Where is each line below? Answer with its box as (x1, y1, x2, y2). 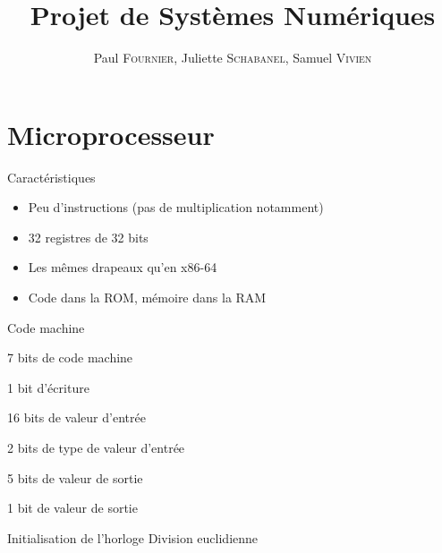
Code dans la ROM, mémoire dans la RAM (28, 288, 267, 307)
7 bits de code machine (7, 348, 133, 367)
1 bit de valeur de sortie (7, 498, 138, 517)
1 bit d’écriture (7, 378, 89, 396)
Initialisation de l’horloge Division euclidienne (7, 528, 259, 547)
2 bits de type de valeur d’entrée (7, 438, 185, 456)
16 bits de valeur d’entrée (7, 408, 146, 427)
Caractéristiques (7, 167, 96, 186)
